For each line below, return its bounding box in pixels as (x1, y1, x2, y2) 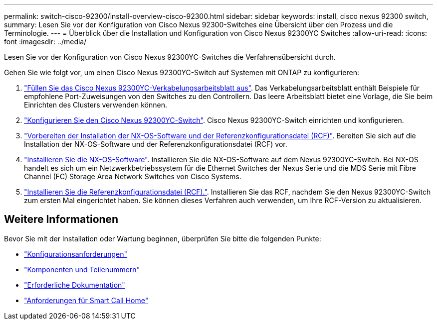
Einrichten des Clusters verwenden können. (24, 101, 168, 109)
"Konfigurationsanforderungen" (24, 249, 128, 258)
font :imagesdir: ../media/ (4, 37, 87, 46)
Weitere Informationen (4, 213, 119, 226)
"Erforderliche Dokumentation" (24, 280, 125, 289)
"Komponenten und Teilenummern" (24, 265, 140, 274)
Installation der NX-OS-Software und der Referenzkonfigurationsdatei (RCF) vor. (24, 140, 287, 148)
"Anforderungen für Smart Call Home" (24, 296, 149, 305)
